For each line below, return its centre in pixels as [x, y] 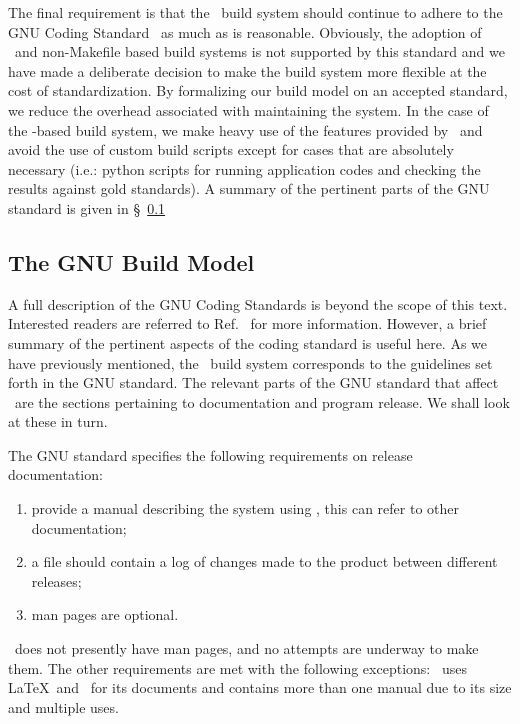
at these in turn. [58, 421]
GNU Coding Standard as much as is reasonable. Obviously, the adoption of [245, 31]
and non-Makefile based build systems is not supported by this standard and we [259, 51]
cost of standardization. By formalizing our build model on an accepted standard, [258, 90]
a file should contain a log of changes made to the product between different [264, 561]
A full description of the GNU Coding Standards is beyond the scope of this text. [258, 303]
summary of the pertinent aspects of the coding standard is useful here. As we [248, 342]
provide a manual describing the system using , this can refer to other [245, 508]
